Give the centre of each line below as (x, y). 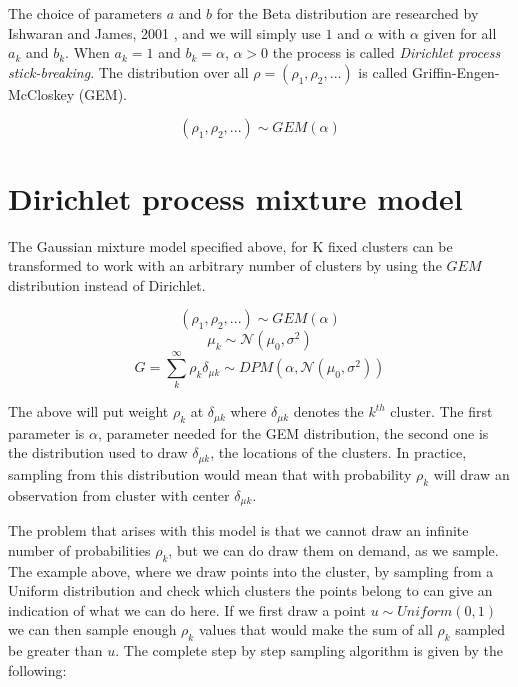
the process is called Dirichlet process (386, 52)
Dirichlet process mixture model (235, 197)
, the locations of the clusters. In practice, (338, 452)
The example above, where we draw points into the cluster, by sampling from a (251, 570)
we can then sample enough (92, 629)
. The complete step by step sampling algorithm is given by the (309, 650)
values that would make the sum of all (315, 629)
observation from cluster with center (119, 494)
